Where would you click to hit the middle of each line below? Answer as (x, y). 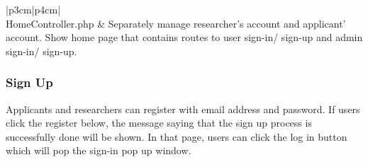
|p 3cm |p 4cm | (33, 9)
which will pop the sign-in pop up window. (99, 150)
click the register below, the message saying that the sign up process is (159, 123)
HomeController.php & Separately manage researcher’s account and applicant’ (176, 23)
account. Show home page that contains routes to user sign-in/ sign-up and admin (184, 37)
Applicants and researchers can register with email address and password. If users (183, 109)
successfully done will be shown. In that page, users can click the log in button (177, 136)
